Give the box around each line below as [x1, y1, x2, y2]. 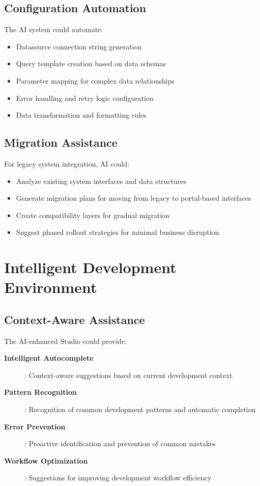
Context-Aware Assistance [4, 311, 145, 327]
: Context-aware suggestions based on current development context [24, 369, 233, 380]
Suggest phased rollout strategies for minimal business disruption [16, 227, 219, 237]
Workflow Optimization [4, 455, 88, 466]
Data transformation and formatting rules [16, 110, 147, 120]
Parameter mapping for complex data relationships [16, 75, 175, 86]
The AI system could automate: [4, 24, 103, 35]
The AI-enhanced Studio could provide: [4, 335, 127, 346]
